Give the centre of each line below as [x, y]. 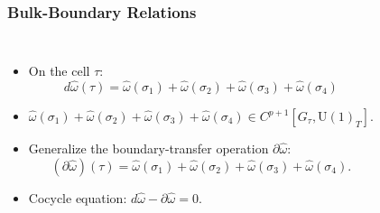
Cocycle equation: [78, 197]
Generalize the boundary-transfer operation [148, 148]
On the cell [59, 71]
